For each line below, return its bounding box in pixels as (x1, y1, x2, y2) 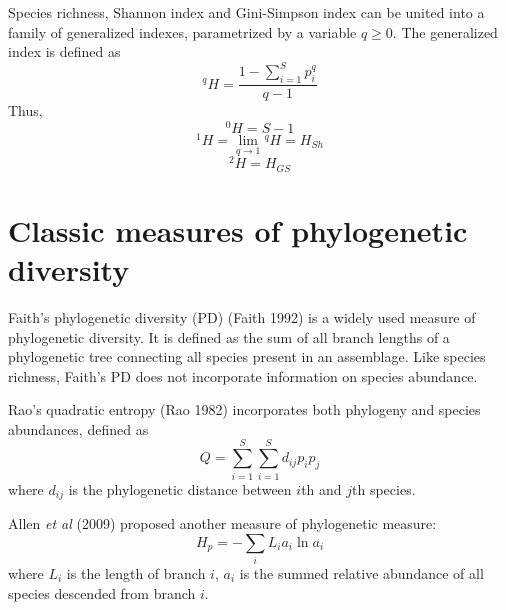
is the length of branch (66, 562, 206, 583)
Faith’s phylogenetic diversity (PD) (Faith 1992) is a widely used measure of (8, 306, 476, 327)
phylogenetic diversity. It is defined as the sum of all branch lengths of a (8, 326, 450, 347)
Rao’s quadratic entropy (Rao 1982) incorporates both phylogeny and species (8, 399, 481, 420)
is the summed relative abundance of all (239, 562, 484, 583)
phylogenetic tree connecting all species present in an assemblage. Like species (8, 346, 486, 367)
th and (301, 478, 342, 499)
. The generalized (392, 21, 498, 42)
